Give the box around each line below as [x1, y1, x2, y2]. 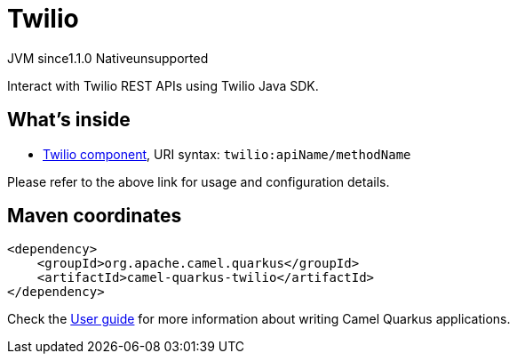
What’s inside [7, 108, 131, 132]
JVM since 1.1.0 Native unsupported [7, 50, 209, 66]
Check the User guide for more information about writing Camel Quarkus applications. [7, 311, 511, 327]
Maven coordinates [7, 205, 182, 228]
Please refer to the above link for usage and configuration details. [7, 173, 390, 189]
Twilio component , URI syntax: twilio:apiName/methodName [43, 146, 411, 162]
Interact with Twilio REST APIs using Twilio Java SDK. [7, 77, 319, 93]
